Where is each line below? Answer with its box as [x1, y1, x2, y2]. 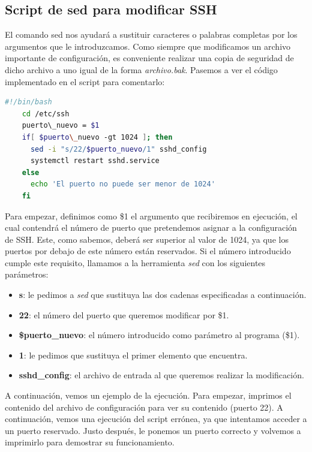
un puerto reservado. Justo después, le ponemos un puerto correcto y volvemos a [5, 424, 301, 436]
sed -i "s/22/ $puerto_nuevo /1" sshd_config [30, 144, 207, 153]
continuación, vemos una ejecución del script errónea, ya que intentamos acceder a [5, 412, 307, 425]
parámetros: [5, 268, 49, 281]
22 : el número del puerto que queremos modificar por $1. [19, 308, 229, 321]
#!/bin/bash [5, 98, 52, 107]
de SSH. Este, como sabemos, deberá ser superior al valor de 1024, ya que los [5, 233, 289, 245]
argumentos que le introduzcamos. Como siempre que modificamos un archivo [5, 40, 291, 52]
